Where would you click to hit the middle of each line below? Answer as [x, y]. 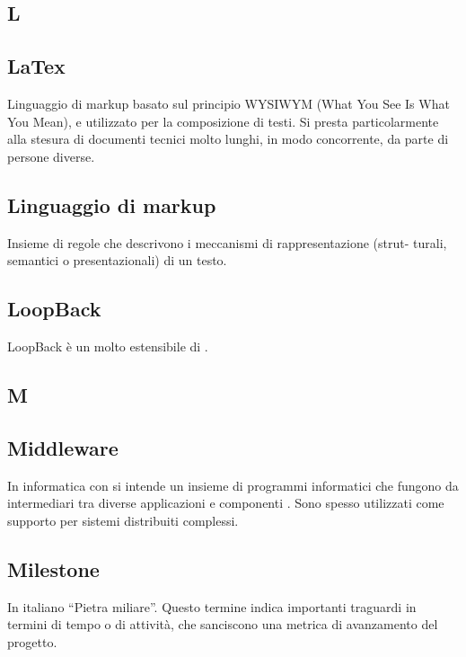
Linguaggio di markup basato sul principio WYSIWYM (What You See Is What [229, 103]
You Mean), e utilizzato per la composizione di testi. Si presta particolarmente [223, 121]
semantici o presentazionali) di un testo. [117, 260]
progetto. [32, 641]
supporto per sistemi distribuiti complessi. [123, 520]
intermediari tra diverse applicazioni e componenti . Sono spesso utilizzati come [226, 503]
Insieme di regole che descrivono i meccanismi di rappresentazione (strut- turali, [227, 242]
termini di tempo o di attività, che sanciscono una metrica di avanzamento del [223, 624]
